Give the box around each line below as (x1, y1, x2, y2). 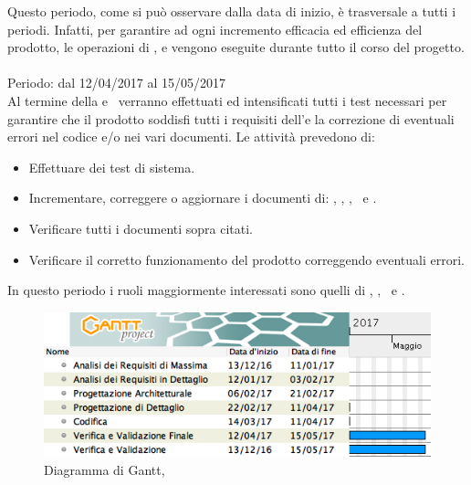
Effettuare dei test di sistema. (28, 157, 195, 176)
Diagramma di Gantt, (44, 459, 165, 479)
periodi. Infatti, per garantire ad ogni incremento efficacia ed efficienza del (7, 19, 423, 38)
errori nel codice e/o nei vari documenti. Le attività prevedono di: (7, 127, 375, 146)
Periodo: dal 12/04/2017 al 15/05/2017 (7, 73, 226, 92)
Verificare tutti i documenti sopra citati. (28, 218, 254, 237)
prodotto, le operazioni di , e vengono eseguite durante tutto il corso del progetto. (7, 37, 465, 57)
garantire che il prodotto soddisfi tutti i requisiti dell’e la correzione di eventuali (7, 109, 455, 128)
